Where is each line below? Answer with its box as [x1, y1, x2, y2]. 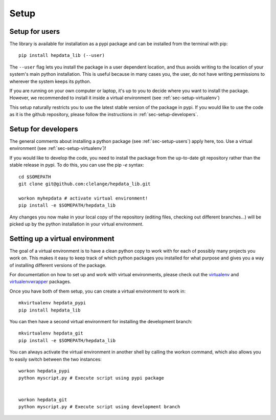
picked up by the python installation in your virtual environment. [9, 221, 144, 227]
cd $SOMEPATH [18, 174, 51, 180]
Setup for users [9, 27, 60, 36]
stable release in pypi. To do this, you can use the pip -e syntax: [9, 162, 144, 168]
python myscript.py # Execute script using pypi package [18, 375, 165, 381]
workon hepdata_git [18, 396, 67, 403]
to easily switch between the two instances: [9, 356, 102, 362]
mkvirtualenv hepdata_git [18, 330, 84, 336]
